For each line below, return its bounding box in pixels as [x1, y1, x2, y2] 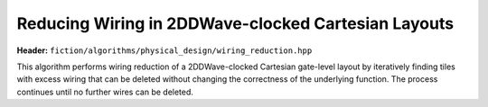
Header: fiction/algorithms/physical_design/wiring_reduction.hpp [16, 45, 313, 56]
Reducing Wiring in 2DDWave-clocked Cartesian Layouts [16, 13, 455, 33]
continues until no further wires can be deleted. [16, 86, 194, 97]
